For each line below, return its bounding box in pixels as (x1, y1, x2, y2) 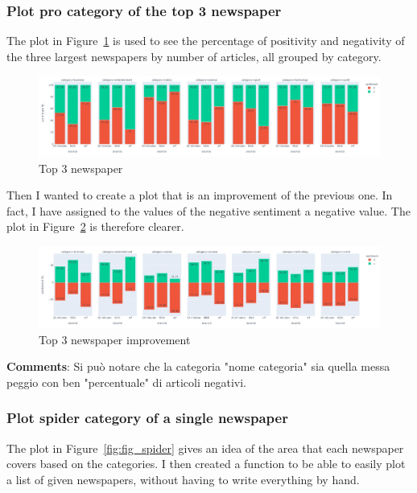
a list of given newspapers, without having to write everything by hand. (6, 470, 360, 487)
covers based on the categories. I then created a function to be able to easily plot (6, 455, 406, 472)
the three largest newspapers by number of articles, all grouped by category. (6, 47, 382, 64)
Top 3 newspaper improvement (39, 331, 191, 347)
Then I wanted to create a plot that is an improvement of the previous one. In (6, 187, 393, 203)
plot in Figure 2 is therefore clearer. (6, 218, 184, 235)
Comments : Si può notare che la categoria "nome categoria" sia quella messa (6, 358, 390, 375)
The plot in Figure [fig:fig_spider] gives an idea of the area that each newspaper (6, 439, 404, 456)
